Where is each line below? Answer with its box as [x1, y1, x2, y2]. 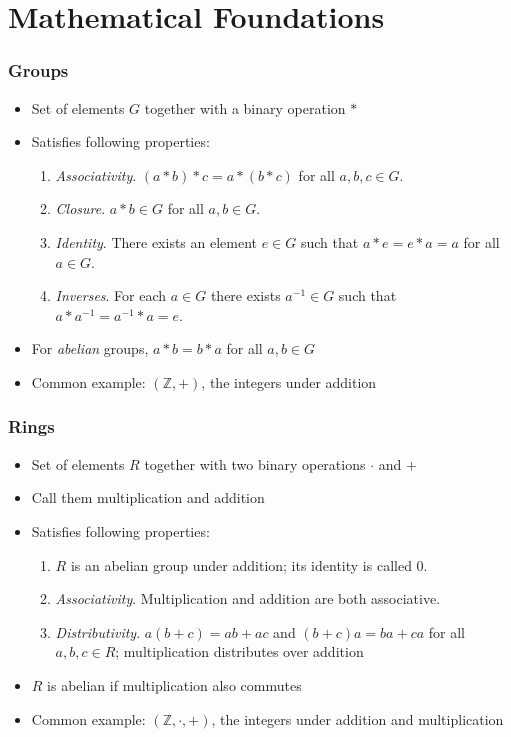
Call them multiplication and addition [31, 487, 265, 508]
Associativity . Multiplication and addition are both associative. [55, 588, 441, 609]
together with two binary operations [144, 453, 366, 474]
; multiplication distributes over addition [115, 641, 364, 662]
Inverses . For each [55, 285, 167, 306]
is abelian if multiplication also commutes [47, 674, 302, 695]
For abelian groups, [31, 338, 149, 359]
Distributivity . [55, 621, 141, 642]
